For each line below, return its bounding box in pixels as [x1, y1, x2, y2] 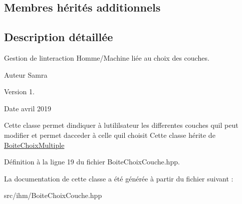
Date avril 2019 [4, 103, 51, 113]
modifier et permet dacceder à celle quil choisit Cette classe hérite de [4, 129, 215, 140]
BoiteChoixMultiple [4, 139, 65, 150]
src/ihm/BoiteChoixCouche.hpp [4, 190, 102, 200]
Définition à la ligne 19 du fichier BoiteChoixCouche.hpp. [4, 156, 180, 167]
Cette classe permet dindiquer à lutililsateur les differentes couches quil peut [4, 120, 238, 130]
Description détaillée [4, 29, 113, 45]
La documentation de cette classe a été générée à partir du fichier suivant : [4, 173, 233, 183]
